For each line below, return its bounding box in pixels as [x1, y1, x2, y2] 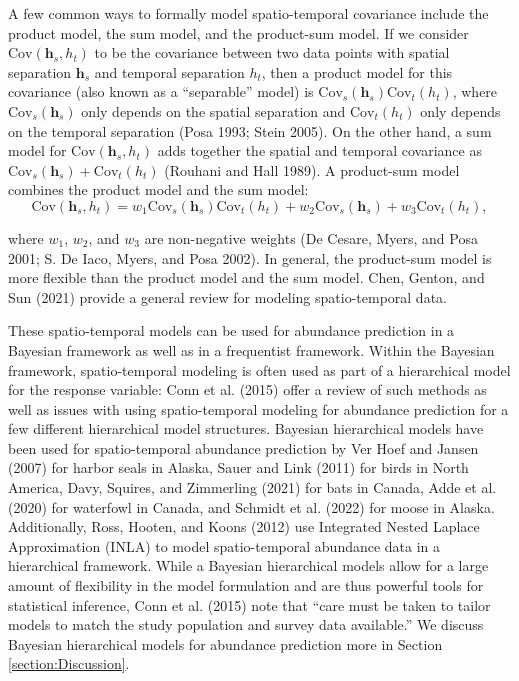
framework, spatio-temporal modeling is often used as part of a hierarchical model [8, 359, 511, 380]
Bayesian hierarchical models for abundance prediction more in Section [8, 633, 443, 654]
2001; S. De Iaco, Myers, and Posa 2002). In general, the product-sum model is [8, 247, 492, 268]
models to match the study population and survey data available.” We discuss [8, 614, 484, 635]
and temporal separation [94, 61, 245, 82]
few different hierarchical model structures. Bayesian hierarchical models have [8, 418, 484, 439]
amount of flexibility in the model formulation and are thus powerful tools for [8, 575, 484, 596]
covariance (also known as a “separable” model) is [8, 81, 314, 102]
